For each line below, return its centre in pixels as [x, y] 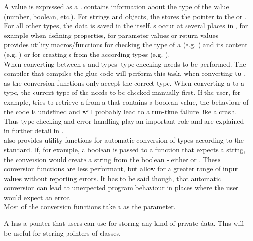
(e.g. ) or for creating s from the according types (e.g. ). [87, 54]
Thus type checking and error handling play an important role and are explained [124, 121]
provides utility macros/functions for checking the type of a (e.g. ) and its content [126, 45]
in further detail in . [34, 130]
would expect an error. [38, 197]
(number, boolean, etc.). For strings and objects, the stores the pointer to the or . [125, 16]
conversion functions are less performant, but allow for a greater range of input [121, 169]
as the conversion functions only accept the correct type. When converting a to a [124, 83]
